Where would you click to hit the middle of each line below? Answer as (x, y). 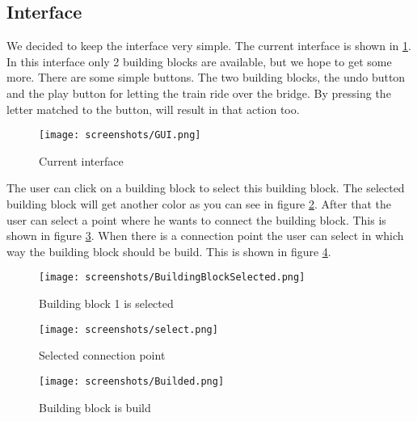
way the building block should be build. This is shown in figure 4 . (169, 251)
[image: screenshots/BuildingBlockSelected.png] (172, 278)
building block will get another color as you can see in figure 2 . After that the (199, 204)
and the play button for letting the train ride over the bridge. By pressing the (199, 93)
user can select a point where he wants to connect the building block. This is (196, 219)
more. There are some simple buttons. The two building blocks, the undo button (206, 77)
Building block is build (95, 407)
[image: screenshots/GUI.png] (120, 135)
